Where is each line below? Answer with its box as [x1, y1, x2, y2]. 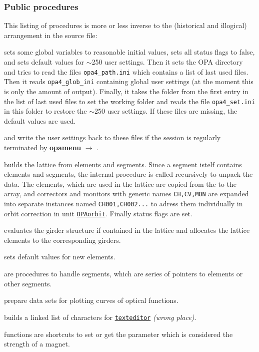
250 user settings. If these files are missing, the [94, 106, 237, 116]
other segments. [4, 278, 52, 288]
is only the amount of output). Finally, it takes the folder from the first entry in [4, 86, 249, 96]
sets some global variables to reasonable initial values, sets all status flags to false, [4, 47, 255, 57]
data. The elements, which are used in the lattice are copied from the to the [4, 178, 236, 189]
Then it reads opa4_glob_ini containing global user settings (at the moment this [4, 76, 253, 87]
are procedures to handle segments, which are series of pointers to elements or [4, 268, 243, 279]
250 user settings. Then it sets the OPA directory [91, 57, 243, 67]
